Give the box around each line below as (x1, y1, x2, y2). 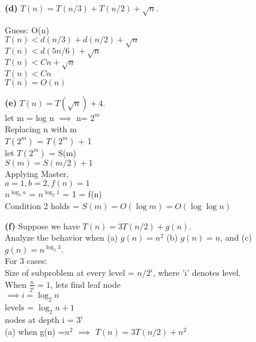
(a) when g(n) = (5, 325, 65, 337)
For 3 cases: (5, 254, 48, 267)
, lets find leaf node (50, 278, 121, 290)
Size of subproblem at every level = (5, 266, 135, 278)
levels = (5, 301, 34, 313)
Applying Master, (5, 167, 69, 179)
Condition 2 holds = (5, 200, 79, 212)
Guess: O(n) (5, 23, 50, 36)
